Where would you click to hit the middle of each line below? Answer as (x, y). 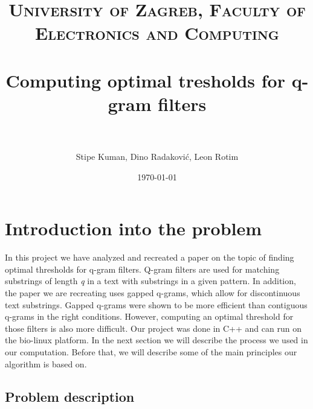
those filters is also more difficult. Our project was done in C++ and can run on (153, 328)
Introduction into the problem (134, 228)
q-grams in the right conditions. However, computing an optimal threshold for (149, 316)
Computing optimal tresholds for (145, 80)
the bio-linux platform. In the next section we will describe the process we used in (156, 340)
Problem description (70, 396)
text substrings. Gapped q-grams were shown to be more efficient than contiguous (156, 304)
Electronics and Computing (157, 33)
